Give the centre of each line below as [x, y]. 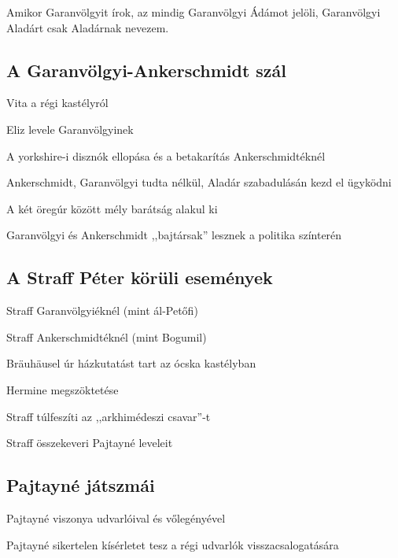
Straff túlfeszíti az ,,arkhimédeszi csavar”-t [109, 416]
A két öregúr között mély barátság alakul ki [112, 208]
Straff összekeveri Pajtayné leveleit [90, 443]
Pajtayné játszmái [81, 485]
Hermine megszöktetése [63, 389]
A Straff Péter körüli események [140, 277]
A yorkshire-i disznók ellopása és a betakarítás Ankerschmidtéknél [166, 155]
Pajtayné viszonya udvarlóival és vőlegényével [116, 517]
